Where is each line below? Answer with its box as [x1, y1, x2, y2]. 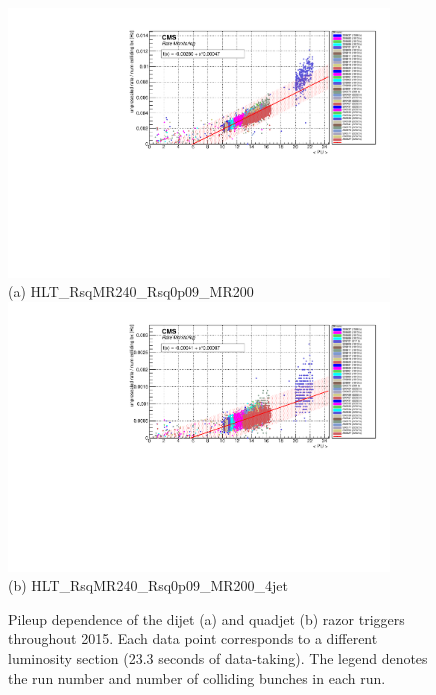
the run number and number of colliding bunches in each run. [8, 667, 386, 688]
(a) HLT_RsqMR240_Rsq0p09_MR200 [8, 281, 254, 302]
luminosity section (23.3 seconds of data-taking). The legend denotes [8, 647, 428, 668]
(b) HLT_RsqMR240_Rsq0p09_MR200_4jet [8, 575, 288, 596]
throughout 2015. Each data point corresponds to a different [8, 628, 378, 649]
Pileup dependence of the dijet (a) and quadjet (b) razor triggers [8, 608, 405, 629]
